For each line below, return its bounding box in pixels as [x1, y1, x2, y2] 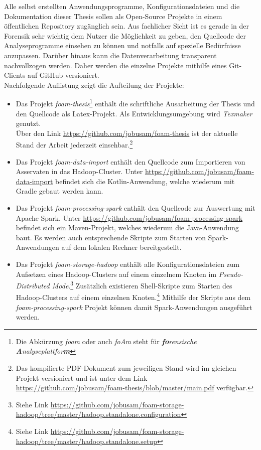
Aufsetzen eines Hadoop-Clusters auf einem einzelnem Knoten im [16, 268, 217, 279]
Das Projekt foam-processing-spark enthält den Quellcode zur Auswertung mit [16, 203, 255, 213]
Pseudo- [218, 268, 243, 279]
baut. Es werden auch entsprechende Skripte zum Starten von [16, 232, 206, 242]
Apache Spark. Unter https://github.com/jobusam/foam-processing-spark [16, 212, 243, 223]
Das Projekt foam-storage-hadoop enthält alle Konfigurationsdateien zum [16, 258, 240, 269]
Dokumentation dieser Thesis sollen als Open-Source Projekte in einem [4, 11, 222, 21]
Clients [4, 70, 26, 80]
